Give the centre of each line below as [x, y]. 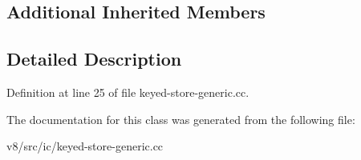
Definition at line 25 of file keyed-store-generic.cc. [128, 92]
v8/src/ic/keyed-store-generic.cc [85, 146]
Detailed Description [94, 59]
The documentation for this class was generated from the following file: [181, 119]
